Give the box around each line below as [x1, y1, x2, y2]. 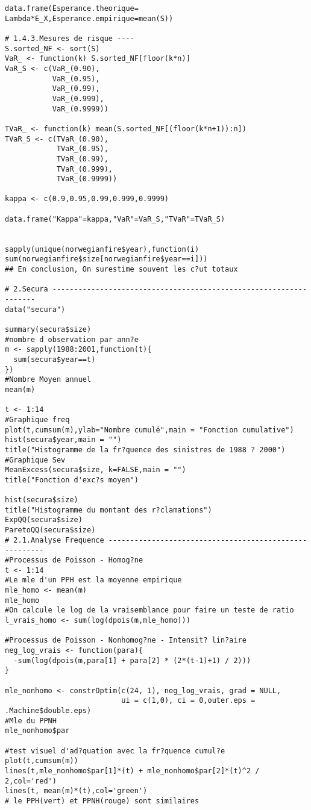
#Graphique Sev [5, 455, 66, 464]
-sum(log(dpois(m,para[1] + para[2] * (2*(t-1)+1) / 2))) [13, 656, 251, 665]
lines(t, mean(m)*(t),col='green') [5, 787, 148, 796]
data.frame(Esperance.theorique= [5, 4, 139, 13]
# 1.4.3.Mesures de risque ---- [5, 34, 134, 43]
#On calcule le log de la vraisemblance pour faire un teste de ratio [5, 606, 294, 615]
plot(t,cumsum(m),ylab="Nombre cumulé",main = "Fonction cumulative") [5, 425, 294, 434]
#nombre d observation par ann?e [5, 335, 139, 344]
